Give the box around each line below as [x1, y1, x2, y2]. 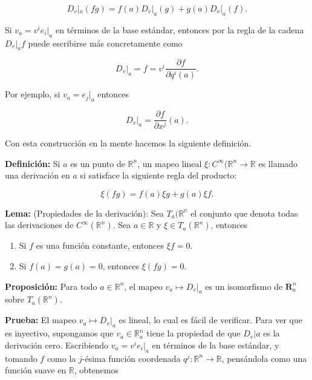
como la [47, 352, 76, 364]
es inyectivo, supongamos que [5, 327, 114, 339]
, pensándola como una [221, 352, 307, 364]
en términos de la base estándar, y [152, 338, 279, 351]
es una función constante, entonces [36, 239, 164, 252]
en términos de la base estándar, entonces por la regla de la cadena [55, 23, 304, 36]
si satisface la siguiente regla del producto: [80, 169, 237, 182]
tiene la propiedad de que [146, 327, 241, 339]
